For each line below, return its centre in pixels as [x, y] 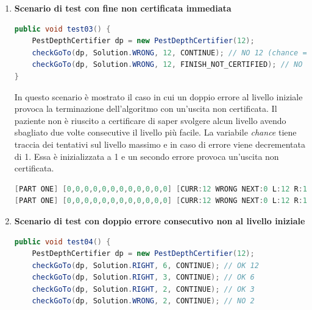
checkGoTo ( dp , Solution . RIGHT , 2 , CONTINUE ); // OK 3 [143, 289]
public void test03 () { [62, 29]
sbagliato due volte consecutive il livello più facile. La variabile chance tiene [155, 132]
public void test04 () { [62, 242]
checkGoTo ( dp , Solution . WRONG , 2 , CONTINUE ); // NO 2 [143, 301]
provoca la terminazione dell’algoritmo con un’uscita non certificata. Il [146, 108]
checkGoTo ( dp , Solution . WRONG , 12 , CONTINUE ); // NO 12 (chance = [169, 53]
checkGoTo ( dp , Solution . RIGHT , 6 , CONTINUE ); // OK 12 [145, 265]
